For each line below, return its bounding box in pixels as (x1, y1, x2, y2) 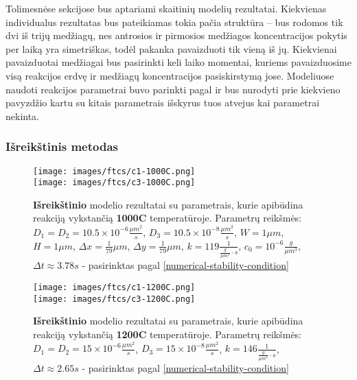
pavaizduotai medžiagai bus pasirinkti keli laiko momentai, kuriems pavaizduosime (5, 55, 352, 69)
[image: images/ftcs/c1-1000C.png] (33, 166, 196, 176)
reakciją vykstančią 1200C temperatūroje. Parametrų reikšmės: (33, 326, 302, 341)
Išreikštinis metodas (5, 138, 118, 155)
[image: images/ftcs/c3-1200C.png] (33, 294, 196, 304)
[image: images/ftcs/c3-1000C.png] (33, 178, 196, 188)
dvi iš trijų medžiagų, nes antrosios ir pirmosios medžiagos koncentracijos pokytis (5, 28, 347, 43)
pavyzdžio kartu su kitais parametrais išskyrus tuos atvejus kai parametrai (5, 95, 320, 110)
